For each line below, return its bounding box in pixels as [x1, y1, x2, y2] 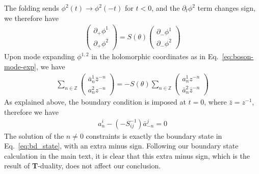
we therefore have [4, 12, 59, 23]
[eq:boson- [222, 51, 254, 62]
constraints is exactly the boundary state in [86, 130, 222, 141]
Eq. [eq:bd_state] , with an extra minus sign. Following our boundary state [4, 140, 239, 151]
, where [204, 96, 227, 107]
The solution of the [4, 130, 64, 141]
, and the [151, 3, 180, 13]
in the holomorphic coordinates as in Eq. [91, 51, 219, 62]
